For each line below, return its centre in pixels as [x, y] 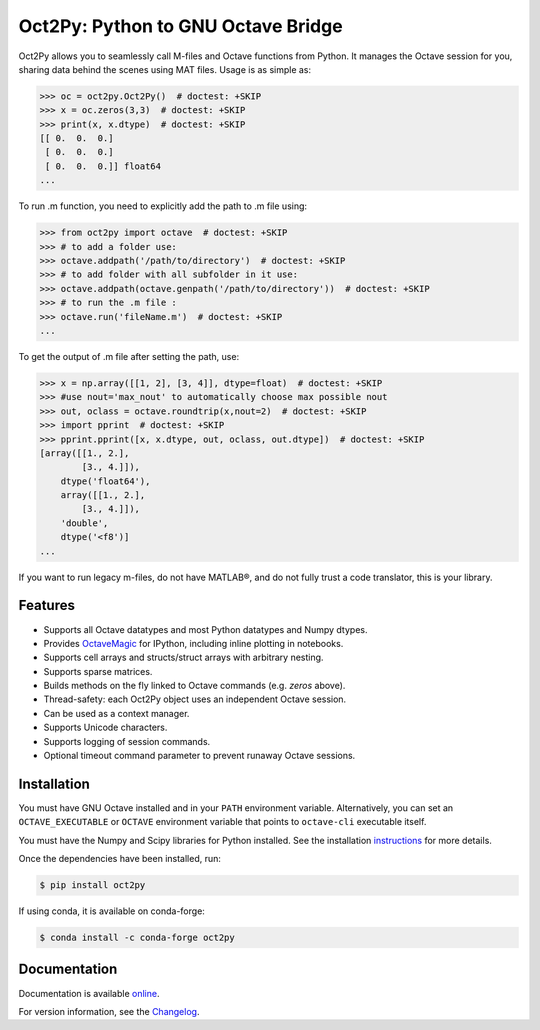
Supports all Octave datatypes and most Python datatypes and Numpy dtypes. [205, 629]
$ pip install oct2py [92, 885]
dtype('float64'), [105, 481]
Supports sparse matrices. [98, 671]
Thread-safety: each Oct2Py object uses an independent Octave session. [195, 699]
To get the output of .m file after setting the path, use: [129, 356]
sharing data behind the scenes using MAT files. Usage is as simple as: [165, 69]
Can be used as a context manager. [116, 713]
